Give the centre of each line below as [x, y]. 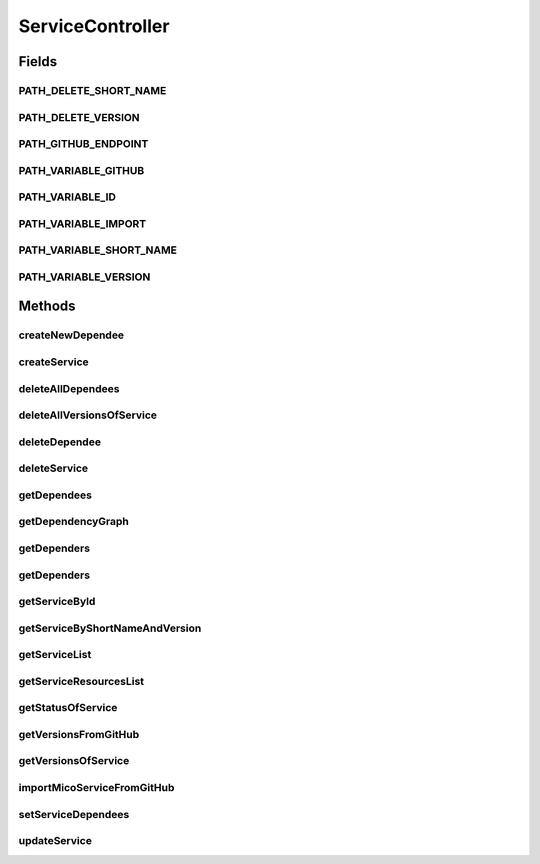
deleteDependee [60, 442]
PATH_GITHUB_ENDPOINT [83, 144]
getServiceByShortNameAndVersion [110, 628]
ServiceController [94, 26]
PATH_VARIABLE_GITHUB [81, 170]
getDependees [55, 495]
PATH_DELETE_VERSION [79, 117]
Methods [47, 306]
